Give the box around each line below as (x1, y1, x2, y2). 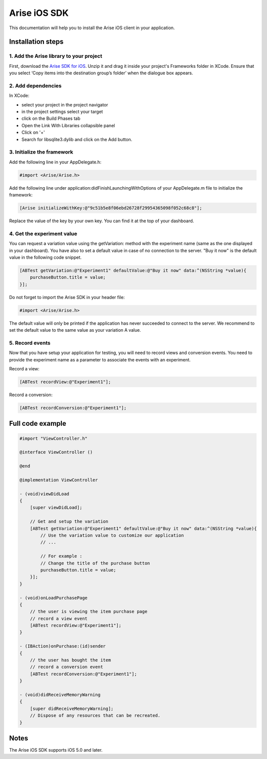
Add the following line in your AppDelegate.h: (9, 159, 101, 165)
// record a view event (30, 615, 88, 621)
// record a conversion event (30, 664, 103, 670)
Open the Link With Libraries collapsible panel (21, 122, 115, 128)
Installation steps (9, 38, 64, 46)
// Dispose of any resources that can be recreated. (30, 713, 161, 718)
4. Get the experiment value (9, 230, 78, 237)
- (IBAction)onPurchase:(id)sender (19, 644, 106, 649)
